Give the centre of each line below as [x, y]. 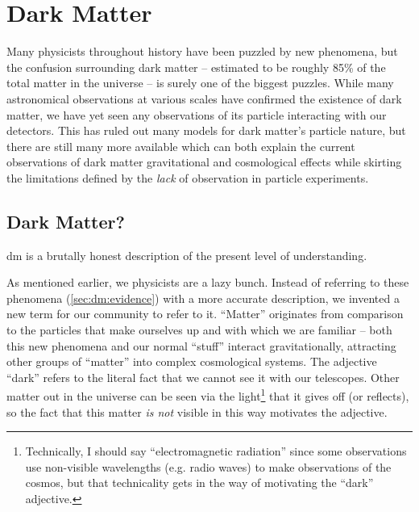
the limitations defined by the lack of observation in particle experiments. [188, 177]
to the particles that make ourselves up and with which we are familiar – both [199, 330]
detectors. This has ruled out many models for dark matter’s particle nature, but [206, 130]
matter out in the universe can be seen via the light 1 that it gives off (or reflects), [208, 395]
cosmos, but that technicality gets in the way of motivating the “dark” [199, 483]
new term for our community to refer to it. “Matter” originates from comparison [205, 314]
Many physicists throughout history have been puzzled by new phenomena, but [202, 51]
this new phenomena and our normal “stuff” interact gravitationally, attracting [201, 345]
